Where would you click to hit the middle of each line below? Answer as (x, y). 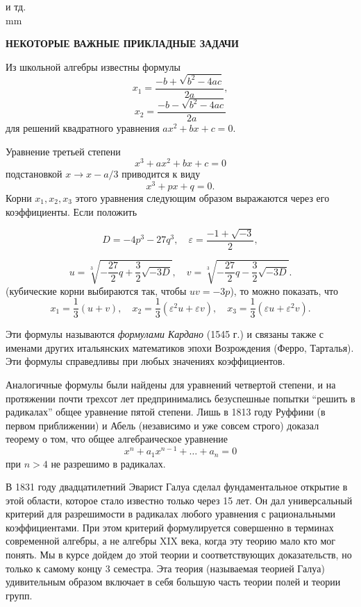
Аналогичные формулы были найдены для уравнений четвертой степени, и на (171, 385)
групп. (19, 595)
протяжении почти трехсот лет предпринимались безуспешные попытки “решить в (180, 398)
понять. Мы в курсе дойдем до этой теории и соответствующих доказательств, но (179, 555)
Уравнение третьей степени (63, 151)
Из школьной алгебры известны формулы (93, 66)
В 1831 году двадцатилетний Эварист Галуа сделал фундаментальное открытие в (177, 487)
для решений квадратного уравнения (83, 128)
